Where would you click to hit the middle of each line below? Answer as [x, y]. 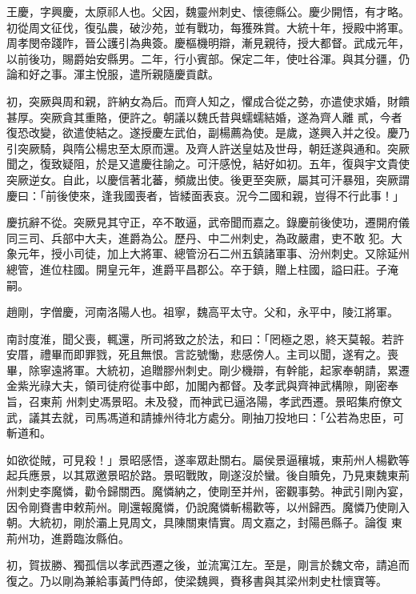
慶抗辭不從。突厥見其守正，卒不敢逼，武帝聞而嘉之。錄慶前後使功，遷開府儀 [208, 222]
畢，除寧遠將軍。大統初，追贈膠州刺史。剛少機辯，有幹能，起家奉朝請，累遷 [208, 369]
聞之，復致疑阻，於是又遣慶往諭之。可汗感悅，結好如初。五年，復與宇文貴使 [208, 164]
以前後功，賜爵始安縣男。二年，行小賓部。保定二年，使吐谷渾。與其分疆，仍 [208, 58]
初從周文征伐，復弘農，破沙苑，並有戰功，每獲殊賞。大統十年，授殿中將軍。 [208, 27]
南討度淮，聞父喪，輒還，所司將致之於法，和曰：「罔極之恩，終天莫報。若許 [205, 338]
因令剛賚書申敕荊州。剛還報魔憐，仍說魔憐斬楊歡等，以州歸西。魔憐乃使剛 [202, 506]
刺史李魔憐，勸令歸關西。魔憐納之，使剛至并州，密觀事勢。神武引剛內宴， [213, 491]
